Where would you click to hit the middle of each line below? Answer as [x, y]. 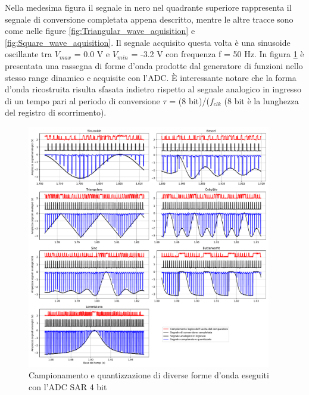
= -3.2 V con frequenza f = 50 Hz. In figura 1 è [218, 54]
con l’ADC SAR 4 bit [68, 386]
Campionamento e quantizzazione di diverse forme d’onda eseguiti [149, 375]
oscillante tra [29, 54]
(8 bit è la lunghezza [261, 100]
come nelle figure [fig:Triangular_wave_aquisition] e [100, 31]
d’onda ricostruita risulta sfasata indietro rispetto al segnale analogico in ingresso [153, 89]
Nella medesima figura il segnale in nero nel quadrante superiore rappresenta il [148, 7]
